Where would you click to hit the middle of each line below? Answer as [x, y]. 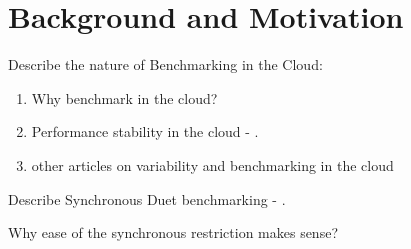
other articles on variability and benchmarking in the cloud [212, 164]
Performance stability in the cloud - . [145, 131]
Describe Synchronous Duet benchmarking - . [147, 198]
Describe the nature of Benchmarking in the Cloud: [165, 64]
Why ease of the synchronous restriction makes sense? [173, 232]
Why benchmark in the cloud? [124, 97]
